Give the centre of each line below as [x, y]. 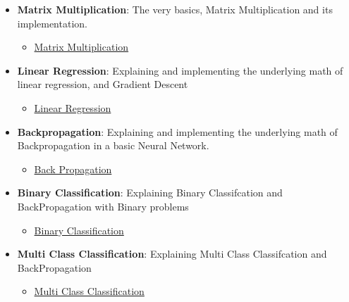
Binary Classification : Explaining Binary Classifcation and [150, 193]
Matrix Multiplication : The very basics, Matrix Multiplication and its [175, 9]
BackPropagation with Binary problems [103, 206]
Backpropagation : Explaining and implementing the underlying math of [177, 131]
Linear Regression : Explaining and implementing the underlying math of [180, 70]
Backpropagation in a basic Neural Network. [113, 145]
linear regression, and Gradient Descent [103, 84]
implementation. [52, 23]
